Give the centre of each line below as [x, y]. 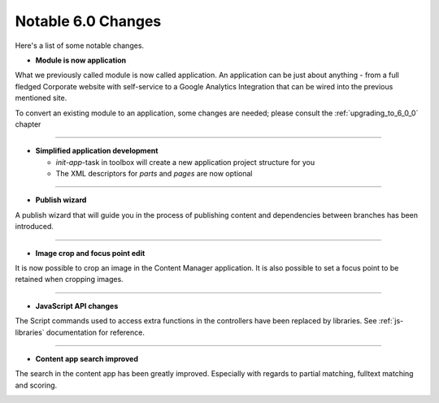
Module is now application [80, 60]
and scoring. [36, 385]
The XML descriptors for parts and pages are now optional [154, 174]
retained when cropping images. [69, 279]
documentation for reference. [96, 332]
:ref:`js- [391, 321]
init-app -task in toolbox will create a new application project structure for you [185, 162]
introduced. [35, 227]
